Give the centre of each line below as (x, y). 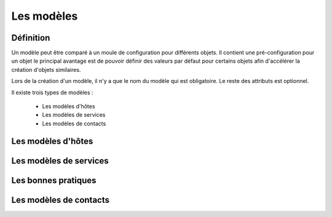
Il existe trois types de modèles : (52, 92)
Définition (31, 38)
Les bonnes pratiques (54, 180)
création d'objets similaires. (46, 69)
